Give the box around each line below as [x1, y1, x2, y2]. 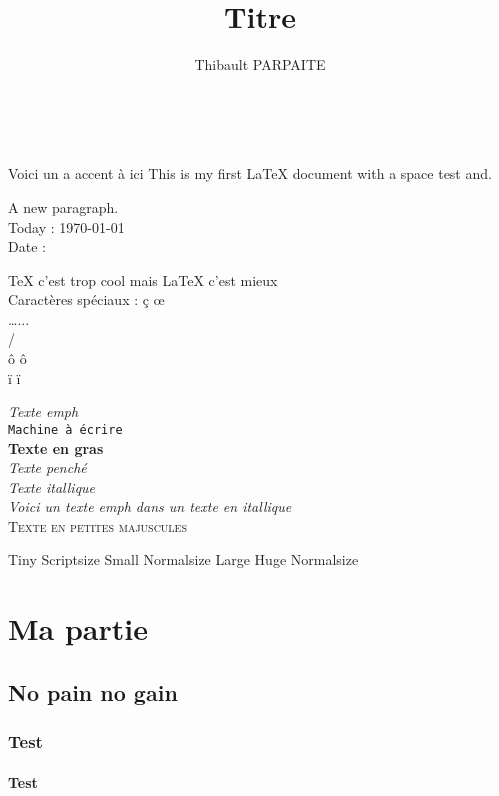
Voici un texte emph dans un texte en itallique [8, 496, 292, 517]
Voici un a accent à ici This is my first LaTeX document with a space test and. [8, 163, 492, 184]
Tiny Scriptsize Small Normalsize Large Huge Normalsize [8, 549, 359, 570]
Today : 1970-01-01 [8, 216, 125, 237]
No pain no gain [8, 676, 178, 707]
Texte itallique [8, 476, 96, 497]
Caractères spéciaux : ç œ [8, 289, 165, 310]
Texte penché [8, 457, 87, 478]
